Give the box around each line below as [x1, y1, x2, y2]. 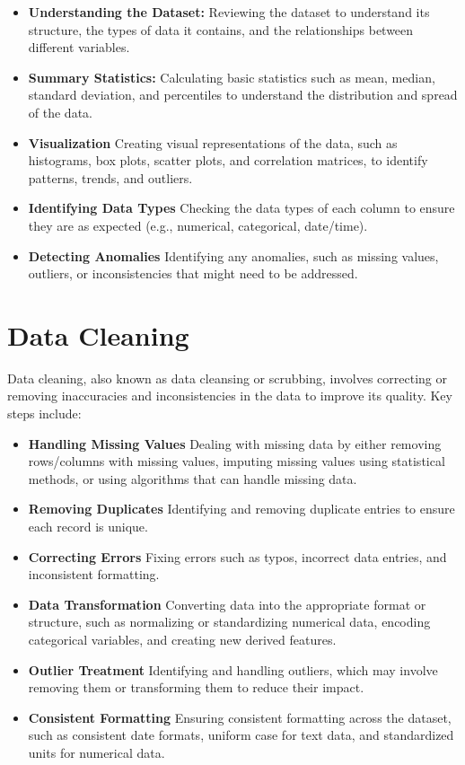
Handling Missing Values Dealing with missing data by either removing [28, 434, 442, 453]
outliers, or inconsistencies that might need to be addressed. [28, 264, 358, 283]
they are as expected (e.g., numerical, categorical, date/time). [28, 215, 368, 234]
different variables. [28, 38, 130, 57]
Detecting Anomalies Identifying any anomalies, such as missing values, [28, 246, 439, 265]
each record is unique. [28, 517, 148, 535]
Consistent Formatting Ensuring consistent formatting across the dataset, [28, 708, 452, 726]
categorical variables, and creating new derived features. [28, 629, 337, 648]
